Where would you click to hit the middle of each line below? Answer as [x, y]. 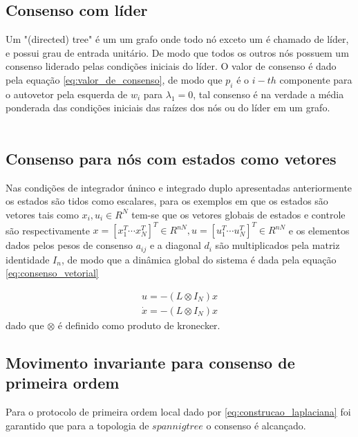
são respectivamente [48, 230]
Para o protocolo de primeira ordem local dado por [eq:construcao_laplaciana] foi [178, 411]
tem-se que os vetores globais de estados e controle [238, 214]
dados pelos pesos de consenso [69, 245]
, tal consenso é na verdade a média [268, 94]
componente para [316, 79]
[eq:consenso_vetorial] [52, 273]
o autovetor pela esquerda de [67, 94]
